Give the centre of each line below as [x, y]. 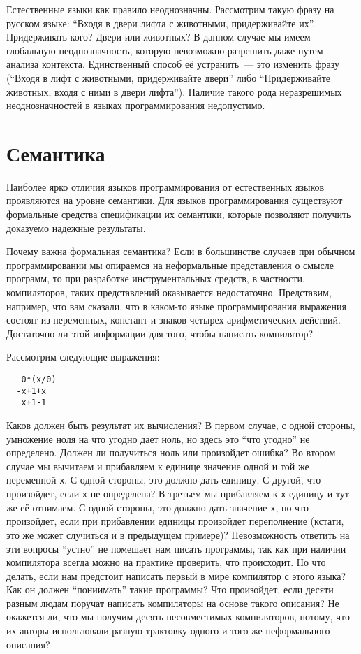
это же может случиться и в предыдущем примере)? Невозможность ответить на [178, 534]
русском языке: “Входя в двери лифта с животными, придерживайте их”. [161, 23]
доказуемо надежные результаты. [76, 227]
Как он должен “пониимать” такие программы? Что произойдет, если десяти [170, 589]
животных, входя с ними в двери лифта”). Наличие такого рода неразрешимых [174, 91]
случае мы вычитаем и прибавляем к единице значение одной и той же [158, 466]
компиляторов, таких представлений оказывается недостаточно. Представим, [169, 292]
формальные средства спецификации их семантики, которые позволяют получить [179, 214]
